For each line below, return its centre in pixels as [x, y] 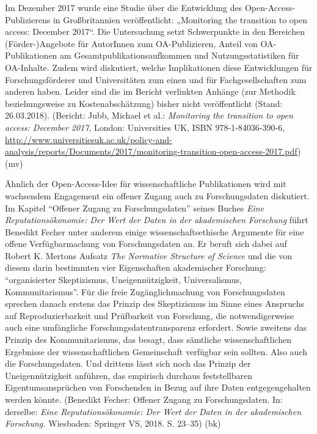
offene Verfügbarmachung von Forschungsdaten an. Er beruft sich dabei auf [146, 244]
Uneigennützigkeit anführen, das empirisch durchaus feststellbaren [129, 375]
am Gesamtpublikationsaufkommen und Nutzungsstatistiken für [180, 55]
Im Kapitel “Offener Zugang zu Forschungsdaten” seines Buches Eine [135, 208]
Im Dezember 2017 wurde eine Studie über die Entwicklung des [124, 7]
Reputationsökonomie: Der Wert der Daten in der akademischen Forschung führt [157, 220]
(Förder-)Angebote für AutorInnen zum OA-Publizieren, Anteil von [131, 43]
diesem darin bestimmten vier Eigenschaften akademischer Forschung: [136, 267]
